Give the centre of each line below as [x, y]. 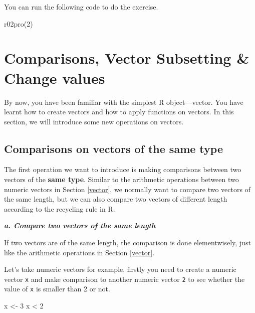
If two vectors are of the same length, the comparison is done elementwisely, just [127, 243]
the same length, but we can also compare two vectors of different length [116, 199]
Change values [55, 77]
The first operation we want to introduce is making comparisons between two [123, 169]
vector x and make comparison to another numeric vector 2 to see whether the [124, 279]
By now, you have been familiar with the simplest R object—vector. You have [124, 102]
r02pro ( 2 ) [19, 23]
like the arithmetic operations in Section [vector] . [79, 252]
